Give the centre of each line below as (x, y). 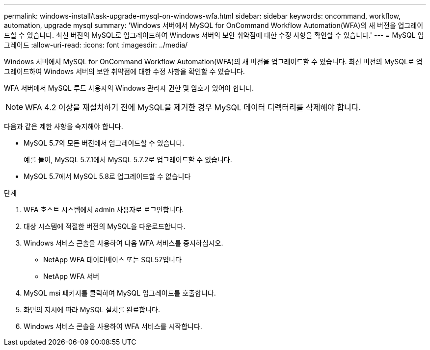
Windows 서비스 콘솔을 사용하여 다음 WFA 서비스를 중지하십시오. (123, 243)
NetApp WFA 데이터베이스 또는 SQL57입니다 (112, 260)
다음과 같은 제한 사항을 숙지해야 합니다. (64, 126)
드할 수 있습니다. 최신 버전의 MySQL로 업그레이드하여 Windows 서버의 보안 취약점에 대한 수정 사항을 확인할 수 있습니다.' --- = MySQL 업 (214, 35)
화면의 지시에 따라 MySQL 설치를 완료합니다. (92, 310)
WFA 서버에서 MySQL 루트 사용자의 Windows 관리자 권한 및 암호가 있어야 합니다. (129, 88)
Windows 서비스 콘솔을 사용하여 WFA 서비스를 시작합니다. (113, 326)
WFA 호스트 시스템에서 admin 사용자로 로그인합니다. (104, 210)
